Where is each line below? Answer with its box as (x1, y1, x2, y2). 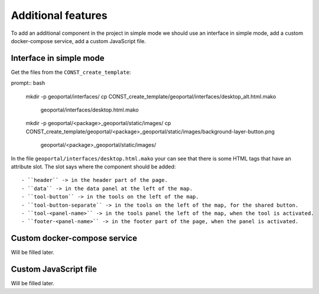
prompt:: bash (11, 80, 45, 87)
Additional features (11, 9, 108, 22)
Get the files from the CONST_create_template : (11, 68, 131, 76)
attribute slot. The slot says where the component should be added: (11, 163, 176, 170)
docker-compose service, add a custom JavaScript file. (11, 37, 146, 44)
